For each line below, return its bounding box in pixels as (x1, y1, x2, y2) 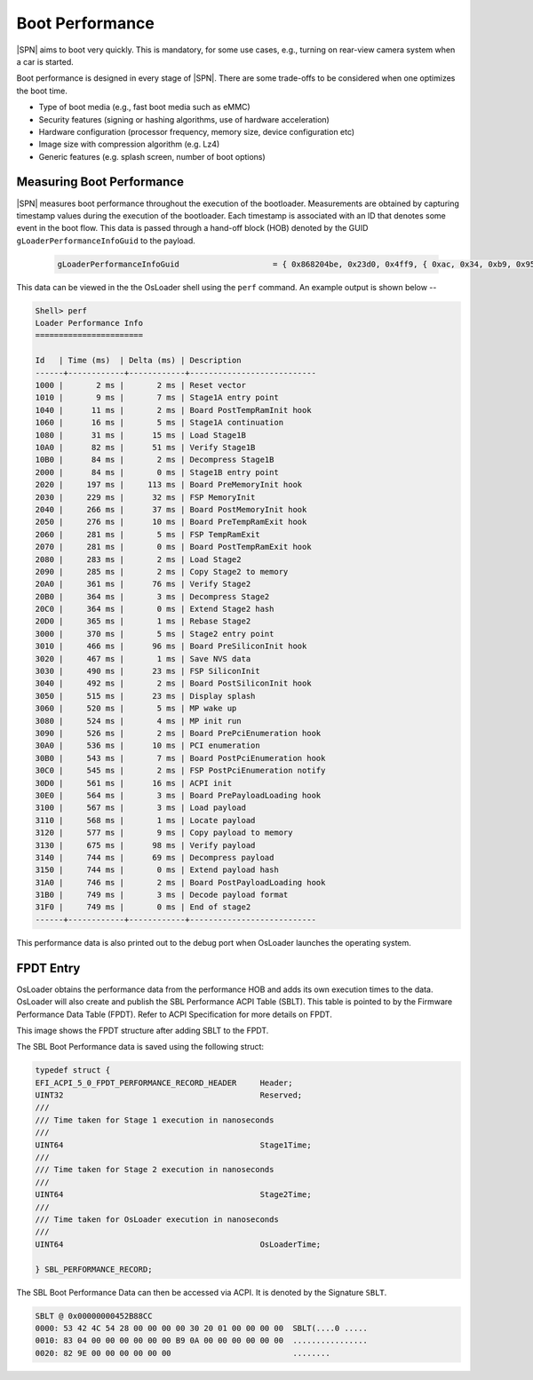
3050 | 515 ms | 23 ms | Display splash (35, 691, 256, 701)
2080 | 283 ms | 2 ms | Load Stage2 (35, 554, 242, 564)
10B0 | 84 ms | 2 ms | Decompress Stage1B (35, 455, 274, 465)
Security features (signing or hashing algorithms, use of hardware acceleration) (38, 114, 330, 124)
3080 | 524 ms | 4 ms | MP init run (35, 716, 242, 726)
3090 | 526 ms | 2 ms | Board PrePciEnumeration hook (35, 728, 322, 738)
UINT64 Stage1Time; (35, 1139, 312, 1150)
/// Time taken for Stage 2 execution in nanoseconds (35, 1164, 274, 1175)
